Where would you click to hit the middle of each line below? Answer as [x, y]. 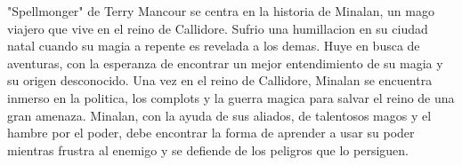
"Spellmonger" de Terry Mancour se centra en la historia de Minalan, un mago [221, 11]
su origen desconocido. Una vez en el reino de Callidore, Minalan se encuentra [220, 80]
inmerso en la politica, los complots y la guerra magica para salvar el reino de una [231, 97]
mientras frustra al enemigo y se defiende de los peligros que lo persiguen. [208, 149]
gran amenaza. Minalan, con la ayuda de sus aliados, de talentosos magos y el [219, 115]
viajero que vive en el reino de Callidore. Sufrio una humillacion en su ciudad [218, 28]
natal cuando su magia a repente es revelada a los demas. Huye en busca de [214, 46]
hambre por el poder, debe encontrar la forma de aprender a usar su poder [211, 133]
